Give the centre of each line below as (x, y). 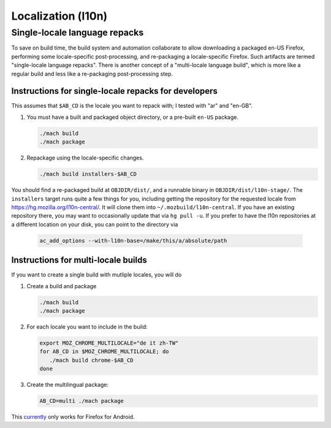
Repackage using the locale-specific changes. (85, 158)
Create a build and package (62, 286)
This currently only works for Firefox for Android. (73, 417)
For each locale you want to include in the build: (87, 327)
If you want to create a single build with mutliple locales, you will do (97, 275)
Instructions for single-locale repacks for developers (114, 91)
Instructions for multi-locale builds (79, 260)
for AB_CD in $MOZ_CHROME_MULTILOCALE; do (104, 352)
